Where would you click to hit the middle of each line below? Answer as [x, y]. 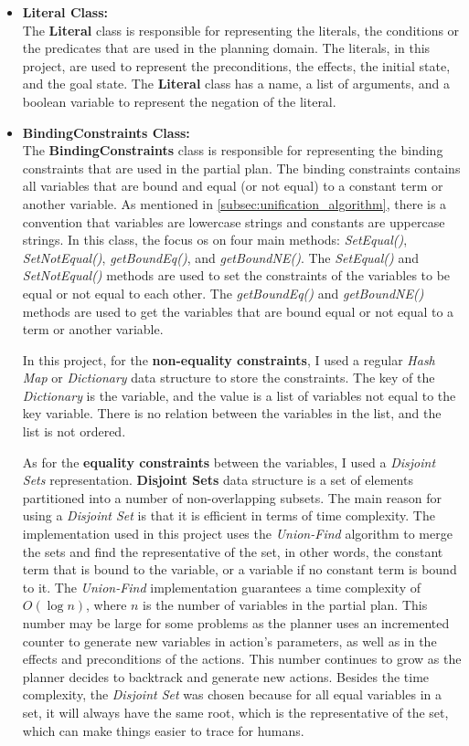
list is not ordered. [74, 431]
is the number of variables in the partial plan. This [285, 605]
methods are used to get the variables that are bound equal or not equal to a [238, 311]
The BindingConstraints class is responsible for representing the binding [233, 150]
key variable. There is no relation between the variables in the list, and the [232, 413]
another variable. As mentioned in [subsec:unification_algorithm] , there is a [234, 203]
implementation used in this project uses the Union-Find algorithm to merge [237, 534]
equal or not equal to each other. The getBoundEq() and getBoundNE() [223, 293]
